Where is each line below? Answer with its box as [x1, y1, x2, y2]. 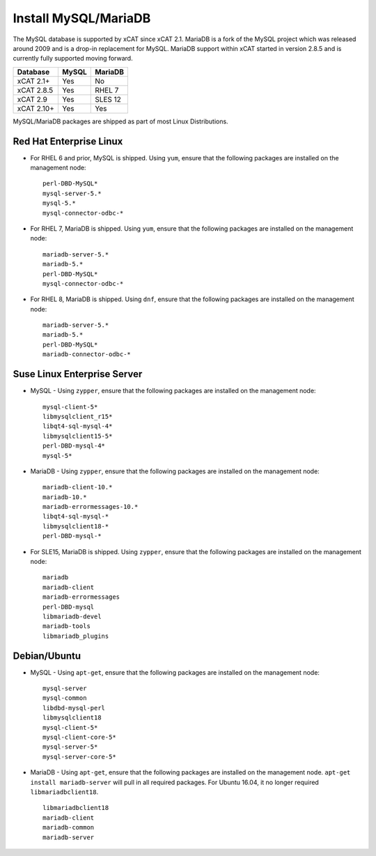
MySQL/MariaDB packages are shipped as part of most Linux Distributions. [13, 117, 229, 125]
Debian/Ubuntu [13, 650, 81, 662]
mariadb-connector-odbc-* [42, 351, 132, 358]
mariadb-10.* [42, 493, 87, 501]
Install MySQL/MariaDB [13, 10, 151, 26]
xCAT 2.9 [17, 94, 48, 104]
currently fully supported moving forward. [13, 54, 133, 63]
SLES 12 [95, 94, 122, 104]
